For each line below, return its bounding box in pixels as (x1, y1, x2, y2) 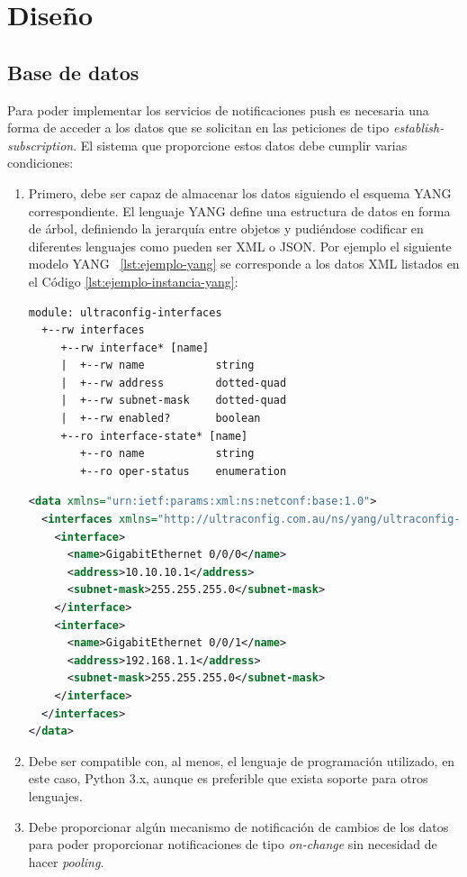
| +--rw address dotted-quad (60, 376, 287, 389)
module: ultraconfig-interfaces (28, 306, 222, 319)
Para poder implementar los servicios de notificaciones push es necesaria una (7, 100, 429, 119)
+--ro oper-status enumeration (80, 464, 287, 478)
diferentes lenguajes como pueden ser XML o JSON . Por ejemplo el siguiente (28, 236, 452, 255)
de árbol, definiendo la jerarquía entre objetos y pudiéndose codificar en (28, 219, 424, 238)
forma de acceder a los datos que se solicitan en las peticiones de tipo (7, 118, 390, 137)
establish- (393, 118, 445, 137)
